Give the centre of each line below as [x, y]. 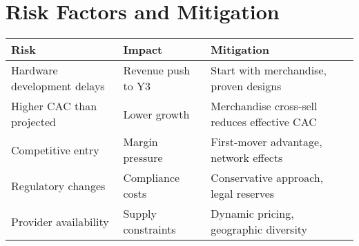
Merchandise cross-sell [264, 106]
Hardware [35, 70]
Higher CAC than [54, 106]
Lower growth [156, 114]
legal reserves [243, 194]
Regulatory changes [58, 185]
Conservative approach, [267, 178]
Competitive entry [55, 150]
